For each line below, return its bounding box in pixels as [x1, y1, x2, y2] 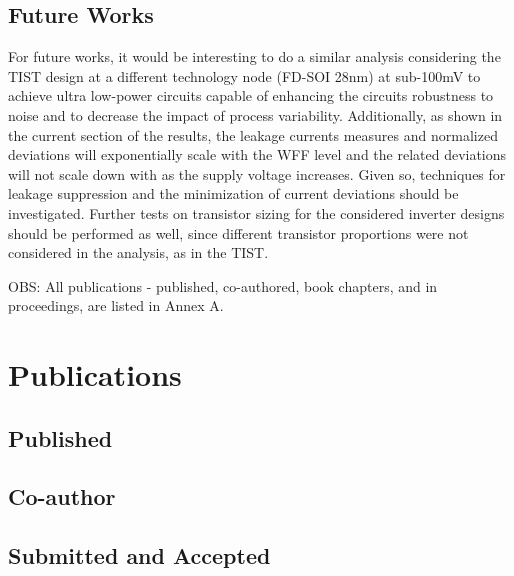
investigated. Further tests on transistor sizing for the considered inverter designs [8, 202, 505, 223]
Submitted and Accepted [8, 540, 271, 571]
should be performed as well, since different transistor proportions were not [8, 222, 469, 243]
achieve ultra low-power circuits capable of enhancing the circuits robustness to [8, 85, 494, 106]
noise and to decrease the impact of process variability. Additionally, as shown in [8, 104, 503, 125]
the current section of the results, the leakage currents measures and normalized [8, 124, 498, 145]
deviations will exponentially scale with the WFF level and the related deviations [8, 144, 507, 165]
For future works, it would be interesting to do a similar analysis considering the [8, 46, 501, 67]
